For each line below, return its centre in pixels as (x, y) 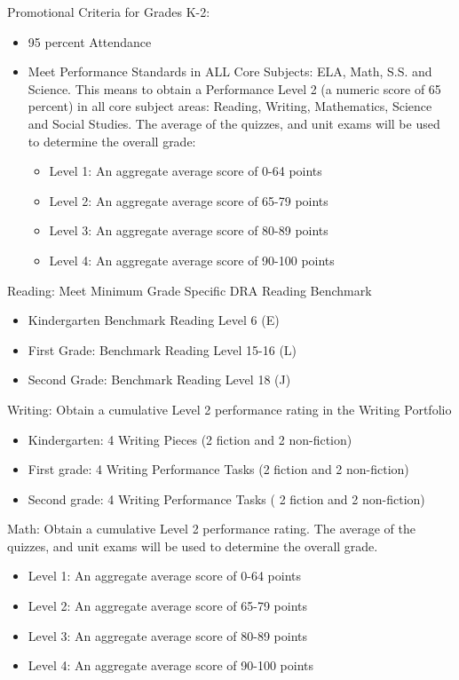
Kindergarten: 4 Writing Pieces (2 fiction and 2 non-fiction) (190, 439)
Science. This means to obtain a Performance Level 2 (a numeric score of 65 (234, 88)
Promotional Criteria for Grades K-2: (109, 12)
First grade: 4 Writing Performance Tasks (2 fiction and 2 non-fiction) (218, 469)
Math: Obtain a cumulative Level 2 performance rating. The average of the (212, 529)
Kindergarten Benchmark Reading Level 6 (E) (154, 320)
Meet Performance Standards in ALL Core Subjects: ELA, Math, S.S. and (230, 71)
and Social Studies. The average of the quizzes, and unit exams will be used (234, 123)
